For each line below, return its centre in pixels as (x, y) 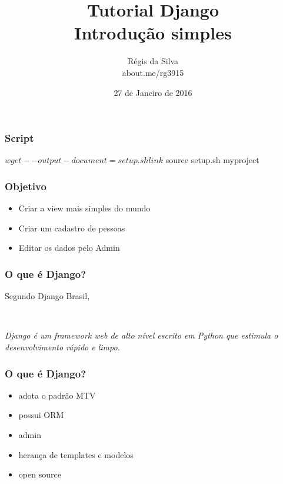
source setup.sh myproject (212, 160)
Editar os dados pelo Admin (69, 248)
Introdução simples (153, 33)
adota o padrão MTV (57, 395)
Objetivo (26, 186)
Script (19, 138)
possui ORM (41, 415)
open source (40, 474)
